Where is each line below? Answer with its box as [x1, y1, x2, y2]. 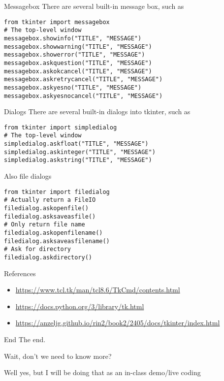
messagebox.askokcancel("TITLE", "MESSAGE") [4, 67, 152, 75]
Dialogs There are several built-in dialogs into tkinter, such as [4, 106, 191, 117]
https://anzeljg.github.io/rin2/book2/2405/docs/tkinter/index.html [15, 317, 220, 328]
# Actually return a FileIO [4, 196, 96, 204]
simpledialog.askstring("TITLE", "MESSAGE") [4, 157, 152, 164]
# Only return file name [4, 221, 85, 228]
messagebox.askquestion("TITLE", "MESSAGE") [4, 59, 152, 66]
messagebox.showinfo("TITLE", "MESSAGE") [4, 34, 142, 42]
